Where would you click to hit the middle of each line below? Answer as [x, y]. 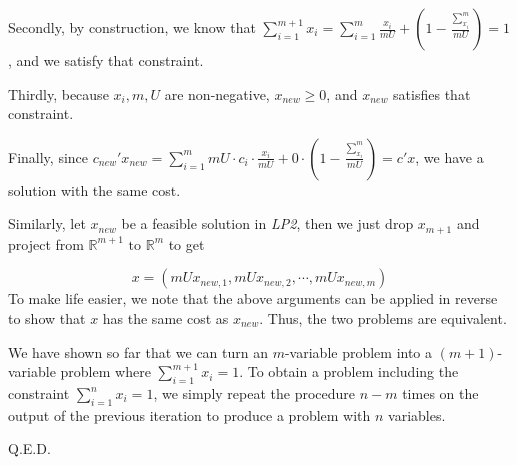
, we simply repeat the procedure [254, 393]
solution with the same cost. [94, 189]
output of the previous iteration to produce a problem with [189, 414]
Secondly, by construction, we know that [132, 27]
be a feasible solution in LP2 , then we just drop [267, 223]
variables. [417, 414]
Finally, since [48, 156]
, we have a [449, 156]
